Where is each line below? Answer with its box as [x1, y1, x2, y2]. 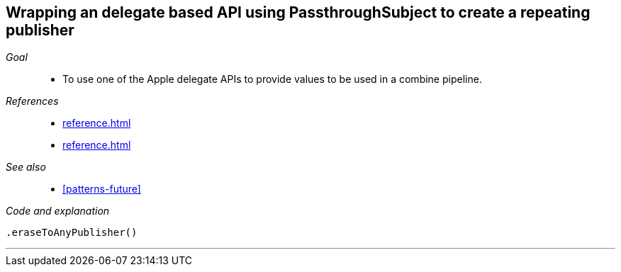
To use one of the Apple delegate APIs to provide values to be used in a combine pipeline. [62, 73, 482, 86]
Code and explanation [6, 205, 110, 217]
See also [6, 161, 46, 174]
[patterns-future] [62, 183, 141, 195]
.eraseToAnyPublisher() [6, 227, 138, 239]
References [6, 95, 59, 108]
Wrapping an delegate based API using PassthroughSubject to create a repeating [6, 4, 591, 21]
